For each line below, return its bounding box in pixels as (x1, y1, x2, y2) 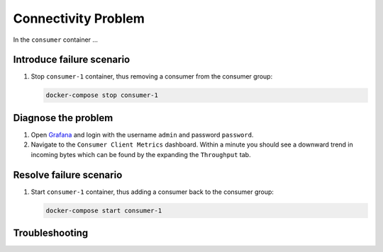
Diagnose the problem (13, 112, 113, 124)
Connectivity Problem (13, 11, 145, 26)
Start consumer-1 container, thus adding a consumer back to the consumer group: (30, 188, 274, 196)
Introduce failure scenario (13, 54, 131, 66)
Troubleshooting (13, 227, 89, 239)
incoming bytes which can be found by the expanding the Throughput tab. (30, 150, 251, 159)
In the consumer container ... (13, 35, 99, 44)
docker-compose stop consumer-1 (45, 91, 159, 99)
